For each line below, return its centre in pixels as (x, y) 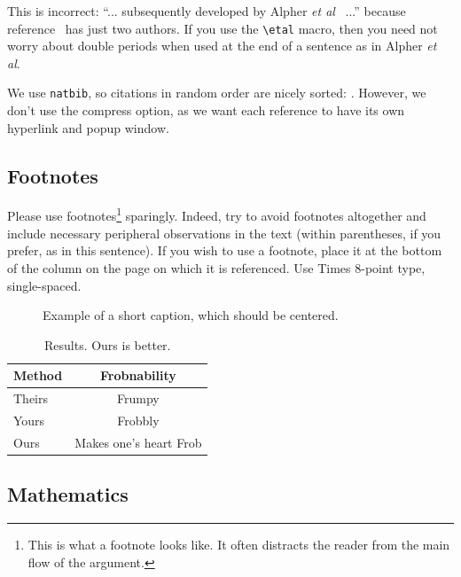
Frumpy (138, 398)
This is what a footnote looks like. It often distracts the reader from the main (239, 545)
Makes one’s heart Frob (138, 442)
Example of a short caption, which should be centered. (191, 315)
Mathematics (68, 494)
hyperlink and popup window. (88, 127)
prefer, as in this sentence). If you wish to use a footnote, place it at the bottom (225, 250)
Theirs (31, 398)
